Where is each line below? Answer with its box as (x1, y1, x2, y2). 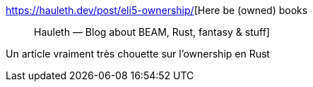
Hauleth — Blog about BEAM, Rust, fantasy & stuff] (34, 26, 270, 38)
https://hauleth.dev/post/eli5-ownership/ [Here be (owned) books (6, 4, 308, 16)
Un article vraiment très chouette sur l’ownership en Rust (6, 48, 270, 60)
